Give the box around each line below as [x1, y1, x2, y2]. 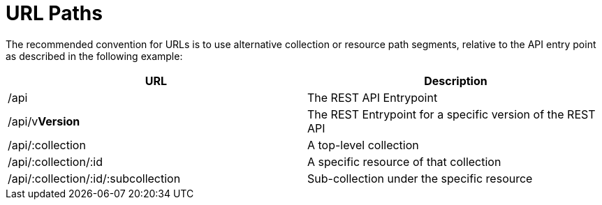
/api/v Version [8, 114, 80, 128]
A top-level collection [307, 137, 419, 152]
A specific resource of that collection [307, 154, 501, 169]
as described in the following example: [6, 50, 183, 62]
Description [424, 73, 487, 88]
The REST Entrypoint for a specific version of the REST [307, 107, 596, 121]
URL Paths [6, 1, 103, 25]
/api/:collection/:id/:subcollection [8, 171, 181, 185]
